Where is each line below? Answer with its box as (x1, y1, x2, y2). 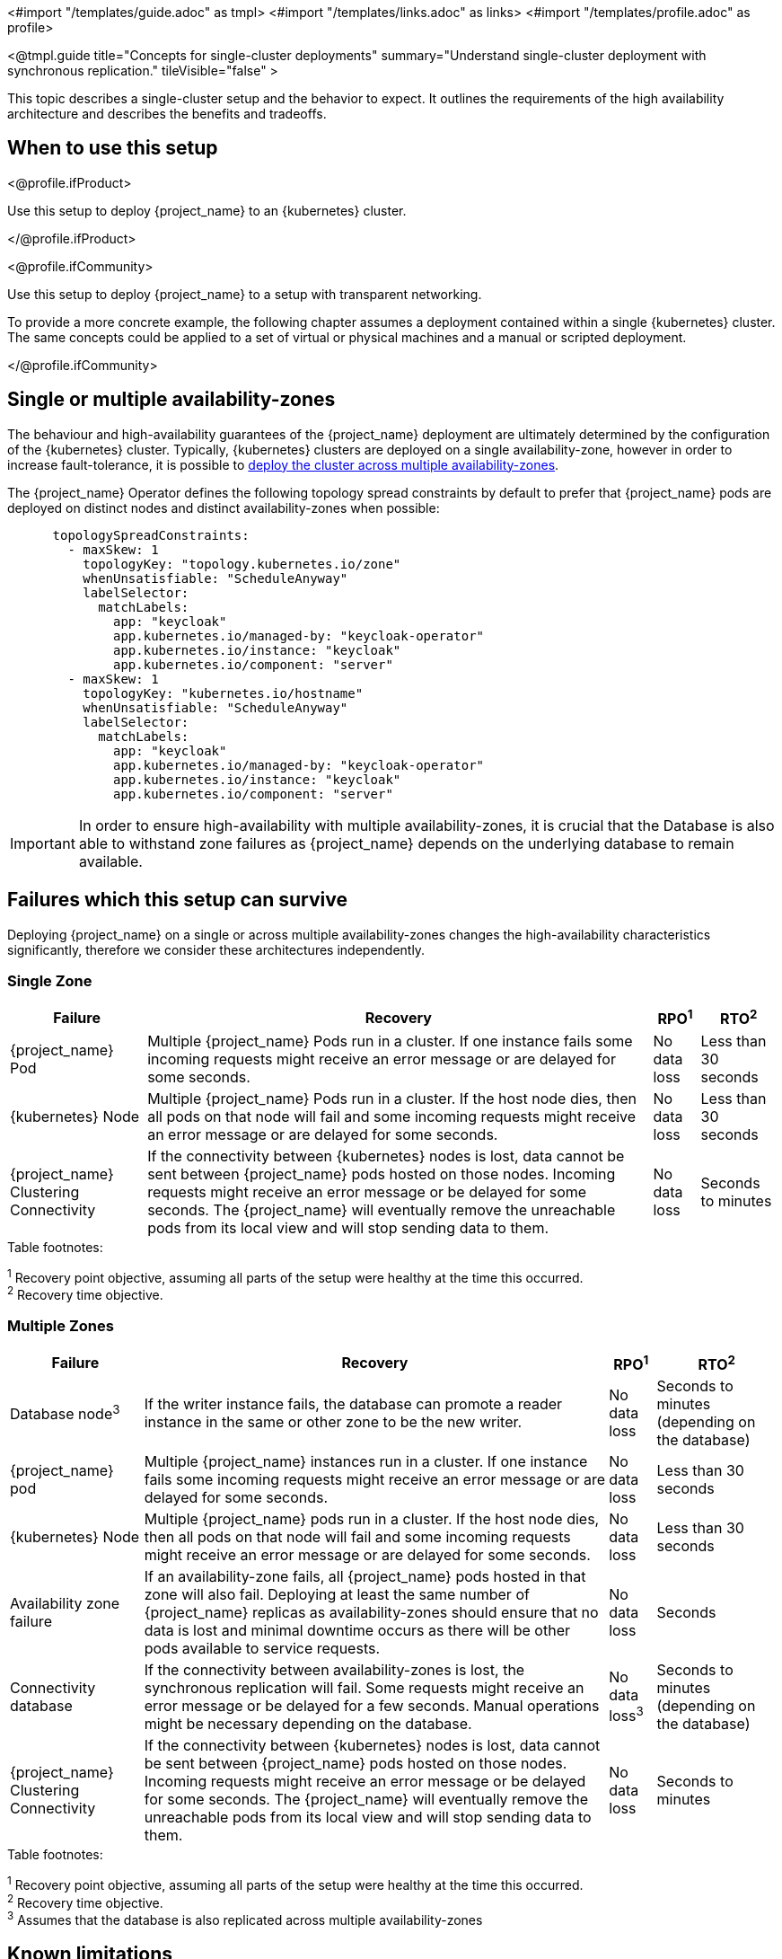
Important (10, 834, 75, 852)
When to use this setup (7, 137, 218, 160)
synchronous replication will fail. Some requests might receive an (144, 1679, 584, 1697)
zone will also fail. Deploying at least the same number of (144, 1585, 530, 1603)
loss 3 (609, 1704, 644, 1725)
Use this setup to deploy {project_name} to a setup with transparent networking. (7, 286, 482, 302)
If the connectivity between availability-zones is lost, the (144, 1661, 525, 1679)
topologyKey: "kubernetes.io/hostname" (83, 685, 364, 701)
